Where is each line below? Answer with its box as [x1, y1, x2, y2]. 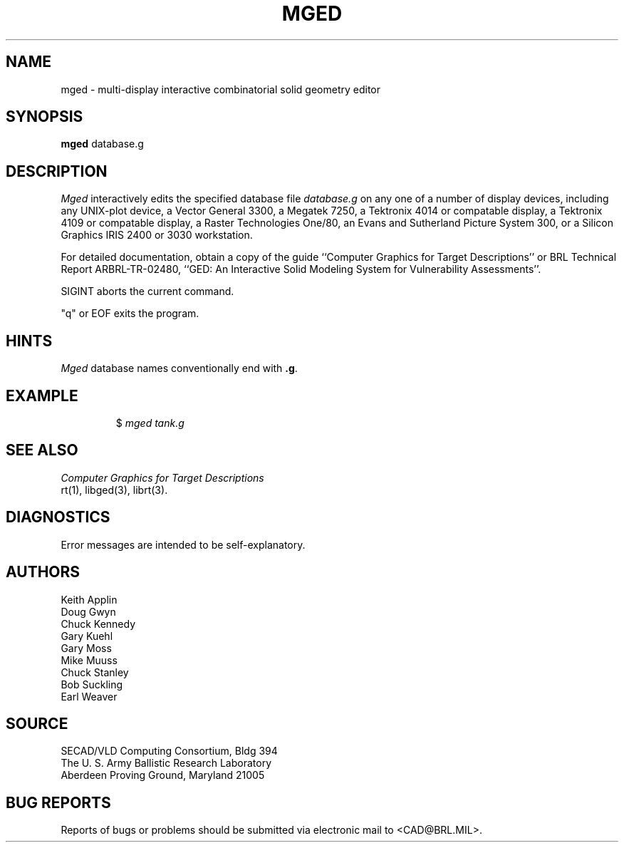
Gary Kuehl [61, 629, 113, 642]
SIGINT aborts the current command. [61, 285, 234, 298]
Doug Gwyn [61, 605, 116, 618]
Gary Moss [61, 641, 112, 654]
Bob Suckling [61, 678, 123, 691]
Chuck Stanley [61, 666, 129, 678]
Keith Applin [61, 593, 118, 606]
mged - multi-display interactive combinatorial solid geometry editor [61, 83, 381, 95]
